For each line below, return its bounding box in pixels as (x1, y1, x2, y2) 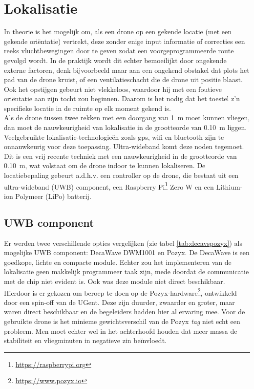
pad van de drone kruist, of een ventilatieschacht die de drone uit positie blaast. (4, 74, 243, 85)
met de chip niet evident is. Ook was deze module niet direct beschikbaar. (4, 276, 225, 286)
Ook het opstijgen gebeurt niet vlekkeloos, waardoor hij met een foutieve (4, 84, 222, 94)
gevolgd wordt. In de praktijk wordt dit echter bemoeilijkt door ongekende (4, 55, 227, 65)
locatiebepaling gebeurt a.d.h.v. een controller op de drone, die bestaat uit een (4, 170, 239, 180)
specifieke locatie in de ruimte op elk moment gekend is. (4, 103, 171, 113)
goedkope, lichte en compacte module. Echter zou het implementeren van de (4, 257, 232, 267)
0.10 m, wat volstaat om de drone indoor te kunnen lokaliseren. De (4, 160, 206, 171)
